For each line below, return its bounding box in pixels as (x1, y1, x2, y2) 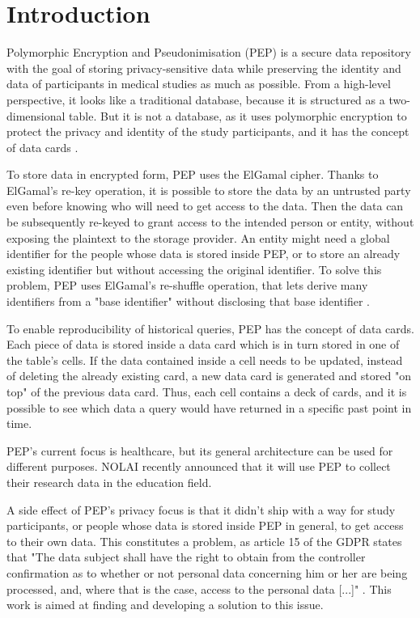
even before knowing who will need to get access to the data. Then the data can (6, 197, 404, 214)
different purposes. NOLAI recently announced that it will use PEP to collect (6, 458, 391, 475)
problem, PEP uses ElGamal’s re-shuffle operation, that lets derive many (6, 277, 368, 294)
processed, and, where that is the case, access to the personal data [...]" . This (6, 580, 392, 597)
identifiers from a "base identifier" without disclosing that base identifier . (6, 293, 370, 310)
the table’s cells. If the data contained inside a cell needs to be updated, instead (6, 351, 403, 368)
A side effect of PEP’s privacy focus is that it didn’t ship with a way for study (6, 501, 396, 518)
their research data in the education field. (6, 473, 212, 490)
